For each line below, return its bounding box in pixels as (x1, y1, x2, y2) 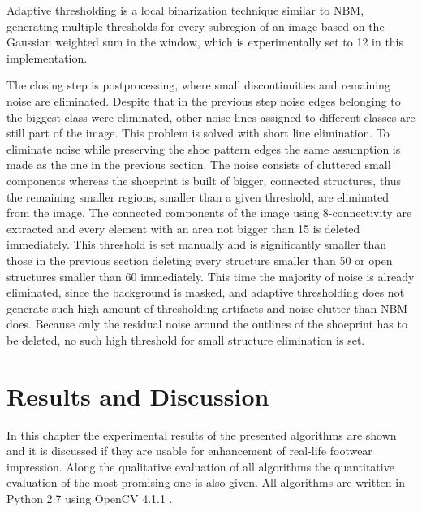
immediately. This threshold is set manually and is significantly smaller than (6, 236, 387, 253)
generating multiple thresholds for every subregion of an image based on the (6, 17, 385, 34)
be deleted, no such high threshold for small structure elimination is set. (6, 331, 365, 348)
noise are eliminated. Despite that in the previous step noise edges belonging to (6, 92, 401, 109)
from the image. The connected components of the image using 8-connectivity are (6, 204, 412, 221)
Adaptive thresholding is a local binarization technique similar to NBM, (6, 2, 364, 18)
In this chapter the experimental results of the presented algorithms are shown (6, 426, 397, 443)
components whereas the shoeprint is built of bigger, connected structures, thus (6, 171, 402, 189)
